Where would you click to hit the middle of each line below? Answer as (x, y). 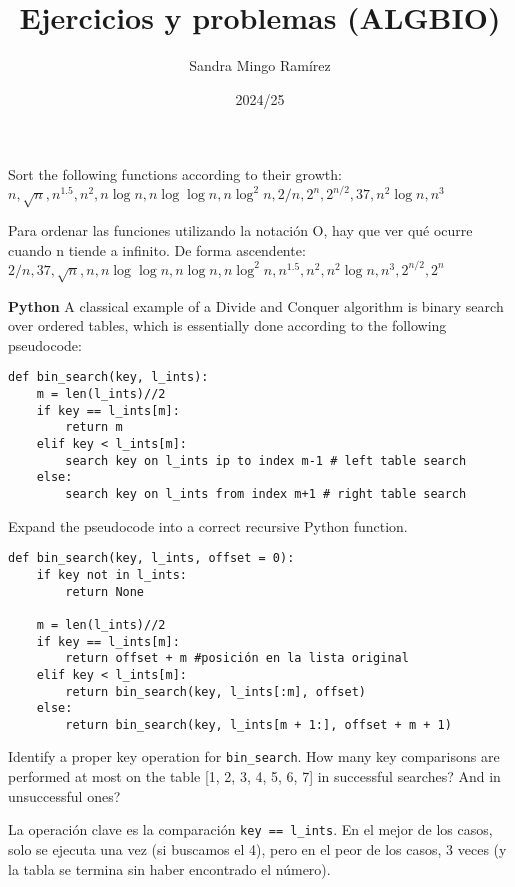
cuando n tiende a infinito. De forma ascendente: (157, 249)
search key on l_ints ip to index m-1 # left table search (266, 460)
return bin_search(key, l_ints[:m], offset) (215, 691)
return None (105, 591)
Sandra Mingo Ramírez (260, 65)
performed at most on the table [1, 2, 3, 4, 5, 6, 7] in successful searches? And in (254, 776)
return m (94, 427)
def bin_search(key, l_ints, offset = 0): (151, 558)
